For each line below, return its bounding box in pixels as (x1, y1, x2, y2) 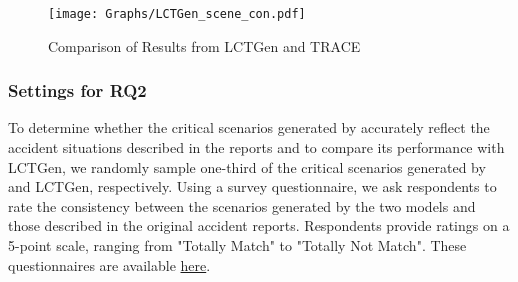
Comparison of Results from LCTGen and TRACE (48, 35, 361, 56)
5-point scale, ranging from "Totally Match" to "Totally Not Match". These (8, 235, 467, 256)
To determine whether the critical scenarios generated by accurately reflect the (8, 117, 490, 138)
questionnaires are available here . (8, 254, 211, 275)
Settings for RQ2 (8, 78, 147, 103)
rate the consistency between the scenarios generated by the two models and (8, 195, 476, 216)
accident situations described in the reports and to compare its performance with (8, 137, 505, 158)
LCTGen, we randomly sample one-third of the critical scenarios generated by (8, 156, 486, 177)
